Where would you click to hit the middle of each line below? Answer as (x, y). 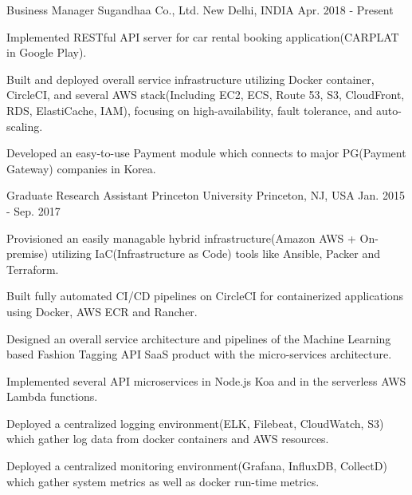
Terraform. (33, 269)
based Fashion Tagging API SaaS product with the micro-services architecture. (199, 354)
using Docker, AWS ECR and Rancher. (102, 311)
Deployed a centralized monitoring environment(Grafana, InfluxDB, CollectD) (197, 466)
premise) (27, 253)
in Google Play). (47, 52)
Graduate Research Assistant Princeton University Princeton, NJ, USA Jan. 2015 (206, 195)
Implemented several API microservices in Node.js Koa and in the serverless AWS (206, 380)
